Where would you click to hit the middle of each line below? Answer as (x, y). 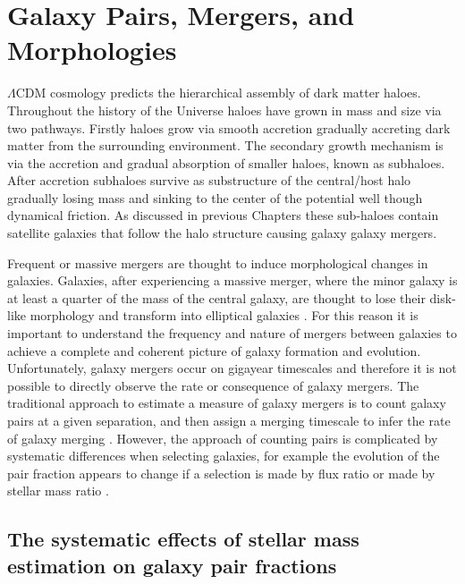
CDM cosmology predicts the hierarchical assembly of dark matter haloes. (218, 93)
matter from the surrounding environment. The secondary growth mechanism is (225, 145)
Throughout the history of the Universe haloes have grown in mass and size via (224, 110)
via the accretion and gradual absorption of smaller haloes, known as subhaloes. (226, 162)
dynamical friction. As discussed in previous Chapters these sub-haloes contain (223, 215)
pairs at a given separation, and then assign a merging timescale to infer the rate (229, 420)
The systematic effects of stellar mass (183, 539)
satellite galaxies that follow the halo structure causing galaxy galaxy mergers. (222, 233)
